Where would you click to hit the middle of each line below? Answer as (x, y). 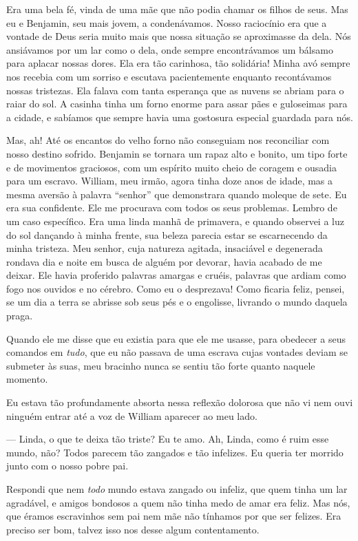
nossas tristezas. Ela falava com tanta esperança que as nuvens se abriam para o (175, 90)
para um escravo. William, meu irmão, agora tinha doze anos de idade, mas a (170, 181)
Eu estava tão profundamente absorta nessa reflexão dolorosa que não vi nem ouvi (180, 402)
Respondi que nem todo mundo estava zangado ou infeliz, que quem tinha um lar (177, 489)
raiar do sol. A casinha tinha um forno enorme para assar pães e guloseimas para (177, 104)
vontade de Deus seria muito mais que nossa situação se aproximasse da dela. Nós (179, 36)
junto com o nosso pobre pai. (67, 466)
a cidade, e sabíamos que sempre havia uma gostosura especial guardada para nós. (180, 117)
